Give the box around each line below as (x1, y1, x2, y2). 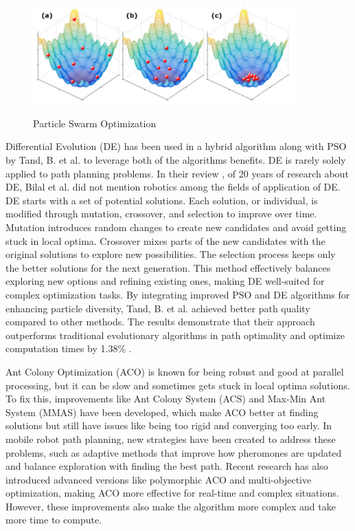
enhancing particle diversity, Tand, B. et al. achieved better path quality (5, 301, 310, 315)
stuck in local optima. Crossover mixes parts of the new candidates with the (5, 233, 325, 248)
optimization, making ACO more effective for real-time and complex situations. (5, 486, 339, 500)
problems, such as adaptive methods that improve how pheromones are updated (5, 445, 342, 459)
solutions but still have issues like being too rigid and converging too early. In (5, 418, 332, 433)
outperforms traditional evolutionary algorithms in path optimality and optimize (5, 327, 345, 342)
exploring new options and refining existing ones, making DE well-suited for (5, 274, 325, 288)
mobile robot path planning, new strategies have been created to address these (5, 431, 336, 446)
